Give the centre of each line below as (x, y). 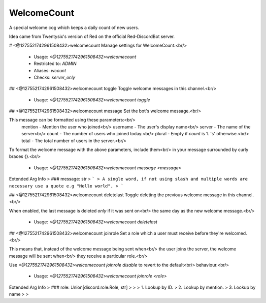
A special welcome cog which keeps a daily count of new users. (74, 28)
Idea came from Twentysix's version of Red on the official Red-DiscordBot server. (92, 36)
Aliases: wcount (50, 70)
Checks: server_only (54, 77)
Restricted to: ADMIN (55, 63)
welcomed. (236, 233)
